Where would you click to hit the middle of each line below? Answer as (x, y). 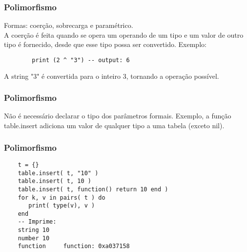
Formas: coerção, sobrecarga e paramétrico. (69, 25)
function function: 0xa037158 (74, 246)
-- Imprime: (37, 222)
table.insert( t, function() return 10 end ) (93, 189)
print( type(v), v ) (62, 206)
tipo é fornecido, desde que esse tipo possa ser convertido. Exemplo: (105, 44)
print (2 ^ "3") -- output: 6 (81, 60)
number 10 (34, 238)
